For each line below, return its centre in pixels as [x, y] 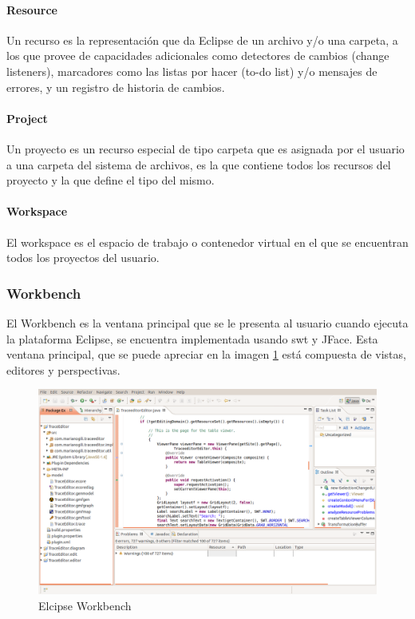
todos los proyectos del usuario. [83, 258]
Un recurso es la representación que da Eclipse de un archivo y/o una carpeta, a [202, 40]
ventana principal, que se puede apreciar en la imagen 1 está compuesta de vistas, [206, 354]
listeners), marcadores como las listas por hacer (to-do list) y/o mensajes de [192, 71]
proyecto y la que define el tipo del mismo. [111, 180]
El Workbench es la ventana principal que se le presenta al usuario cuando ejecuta [207, 322]
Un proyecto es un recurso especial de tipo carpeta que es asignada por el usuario [206, 148]
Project [27, 118]
